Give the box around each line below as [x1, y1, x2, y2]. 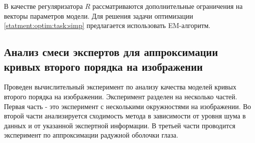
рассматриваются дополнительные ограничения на [92, 1, 243, 11]
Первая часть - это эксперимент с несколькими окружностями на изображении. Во [4, 101, 251, 111]
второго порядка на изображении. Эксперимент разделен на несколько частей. [4, 91, 237, 101]
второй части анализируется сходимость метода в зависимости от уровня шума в [4, 111, 246, 121]
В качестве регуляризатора [4, 1, 83, 11]
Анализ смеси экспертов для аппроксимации [4, 44, 218, 59]
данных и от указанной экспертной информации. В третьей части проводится [4, 120, 235, 130]
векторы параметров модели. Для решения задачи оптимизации [4, 10, 194, 21]
